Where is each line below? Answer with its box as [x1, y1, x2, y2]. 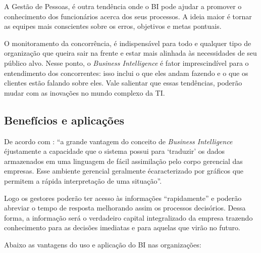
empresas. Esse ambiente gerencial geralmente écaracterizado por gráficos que [4, 165, 244, 176]
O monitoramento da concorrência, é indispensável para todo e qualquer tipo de [4, 37, 251, 48]
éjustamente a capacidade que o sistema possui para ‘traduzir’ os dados [4, 146, 225, 156]
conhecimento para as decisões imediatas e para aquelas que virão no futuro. [4, 222, 240, 233]
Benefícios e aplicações [4, 112, 125, 128]
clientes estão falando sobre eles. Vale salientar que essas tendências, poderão [4, 77, 242, 88]
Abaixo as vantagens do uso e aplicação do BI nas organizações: [4, 239, 201, 249]
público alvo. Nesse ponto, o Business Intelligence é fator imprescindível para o [4, 57, 249, 68]
